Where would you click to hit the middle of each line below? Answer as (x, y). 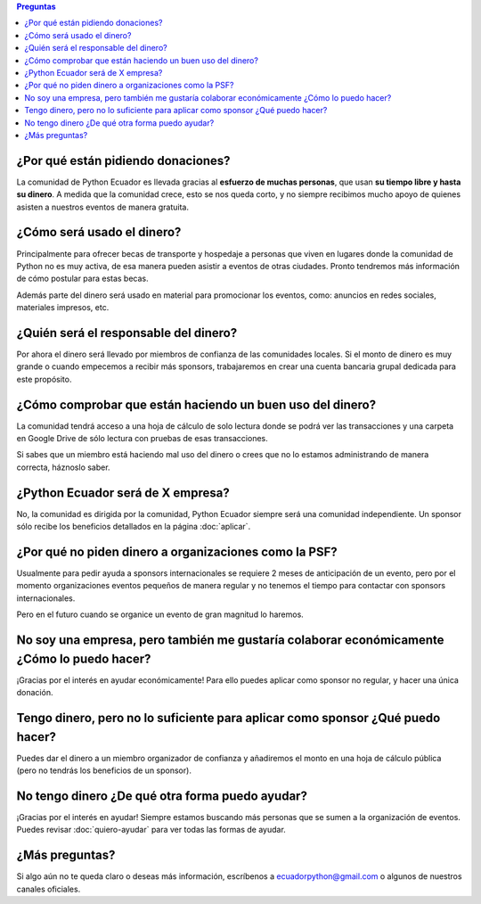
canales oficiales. (49, 889)
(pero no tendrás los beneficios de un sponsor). (104, 770)
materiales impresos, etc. (63, 308)
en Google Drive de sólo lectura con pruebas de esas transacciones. (143, 439)
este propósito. (44, 379)
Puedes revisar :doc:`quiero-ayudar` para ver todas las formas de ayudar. (151, 830)
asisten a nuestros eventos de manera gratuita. (102, 207)
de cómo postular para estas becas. (82, 279)
